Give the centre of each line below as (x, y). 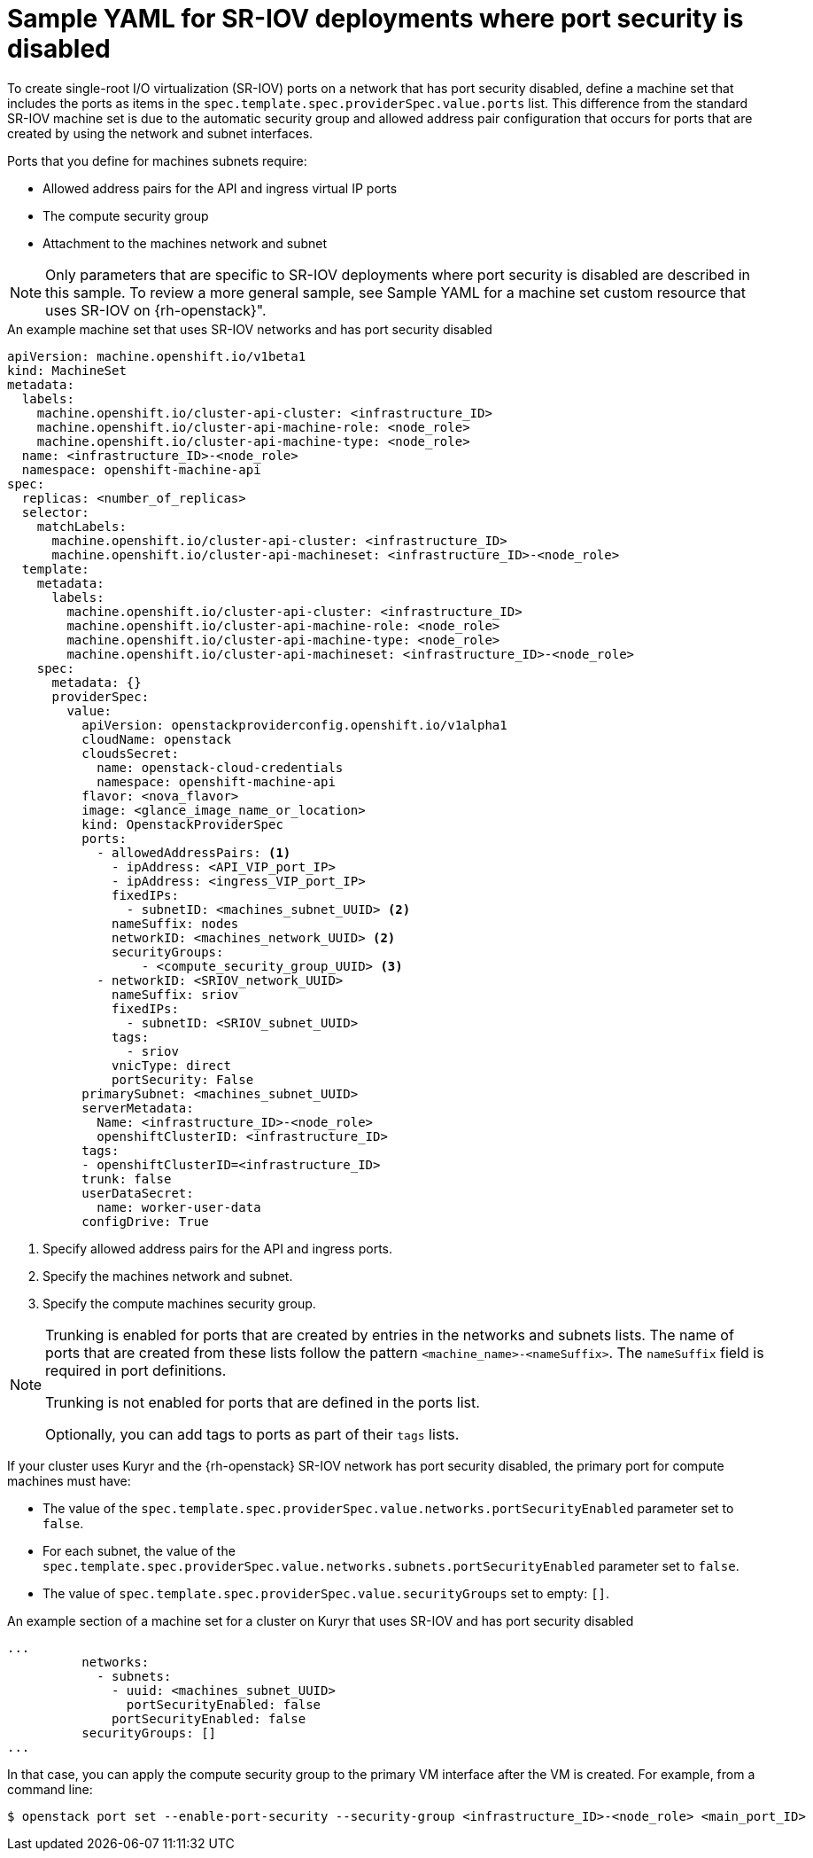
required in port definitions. (136, 1370)
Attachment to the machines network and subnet (185, 243)
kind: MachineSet (67, 370)
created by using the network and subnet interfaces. (160, 133)
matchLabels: (81, 526)
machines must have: (69, 1480)
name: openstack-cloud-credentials (220, 767)
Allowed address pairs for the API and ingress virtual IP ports (220, 188)
